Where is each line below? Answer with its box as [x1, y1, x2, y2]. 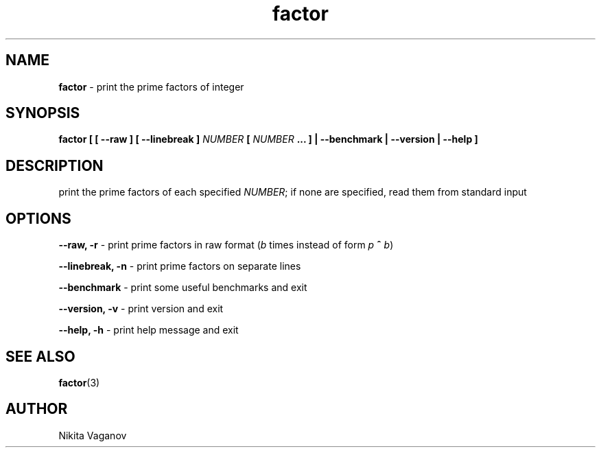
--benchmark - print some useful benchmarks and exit [58, 281, 307, 294]
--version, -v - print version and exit [58, 303, 224, 315]
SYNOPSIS [5, 104, 80, 122]
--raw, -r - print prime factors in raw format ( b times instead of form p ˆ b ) [58, 239, 394, 251]
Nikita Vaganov [58, 429, 127, 441]
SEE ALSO [5, 347, 75, 365]
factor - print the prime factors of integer [58, 80, 244, 93]
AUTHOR [5, 400, 68, 418]
